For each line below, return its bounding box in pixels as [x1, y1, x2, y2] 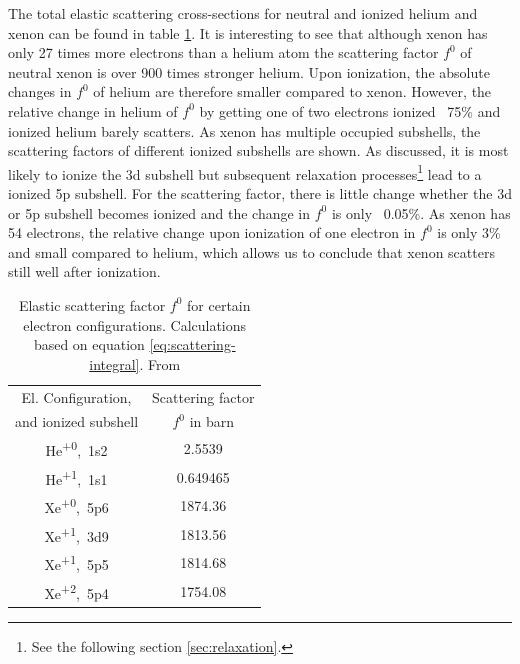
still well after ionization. [8, 261, 161, 282]
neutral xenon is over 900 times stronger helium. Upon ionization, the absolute [8, 61, 490, 82]
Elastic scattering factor [18, 294, 166, 315]
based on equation [33, 334, 145, 355]
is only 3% [437, 222, 501, 243]
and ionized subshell [15, 411, 139, 432]
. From [139, 353, 181, 374]
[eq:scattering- [149, 334, 236, 355]
